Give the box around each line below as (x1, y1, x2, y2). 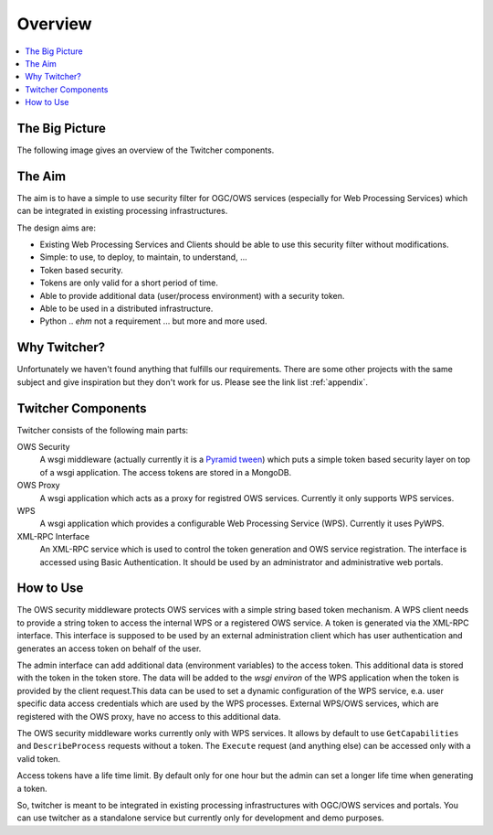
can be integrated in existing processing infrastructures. (16, 206, 228, 217)
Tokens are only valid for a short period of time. (39, 277, 218, 288)
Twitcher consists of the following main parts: (16, 424, 189, 435)
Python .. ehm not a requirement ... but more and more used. (39, 316, 267, 327)
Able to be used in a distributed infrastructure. (39, 303, 214, 315)
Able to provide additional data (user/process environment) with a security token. (39, 290, 345, 301)
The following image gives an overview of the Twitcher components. (16, 145, 275, 155)
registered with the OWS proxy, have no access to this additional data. (16, 711, 281, 722)
